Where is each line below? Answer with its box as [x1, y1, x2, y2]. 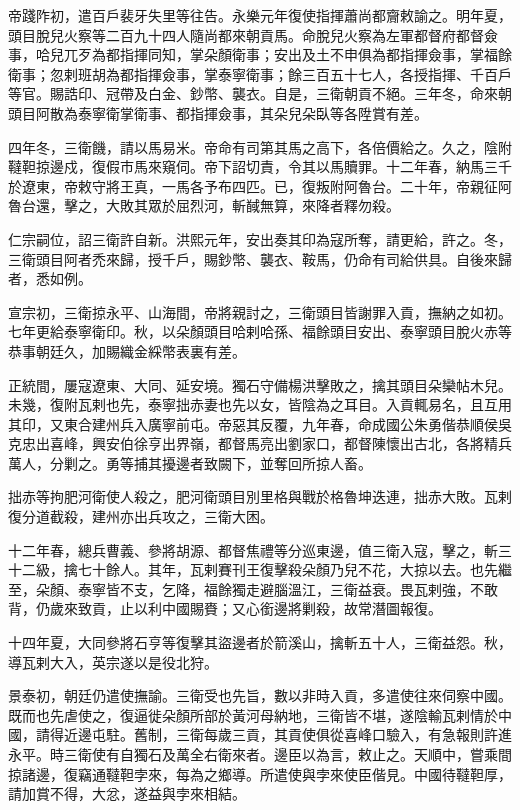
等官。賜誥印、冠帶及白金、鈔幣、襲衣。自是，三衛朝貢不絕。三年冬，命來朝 [8, 83, 512, 104]
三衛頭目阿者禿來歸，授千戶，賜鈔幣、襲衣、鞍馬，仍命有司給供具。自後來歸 [8, 248, 512, 269]
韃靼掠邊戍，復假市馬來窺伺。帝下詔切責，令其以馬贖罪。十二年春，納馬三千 [8, 156, 512, 177]
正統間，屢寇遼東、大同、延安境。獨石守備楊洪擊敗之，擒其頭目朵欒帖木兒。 [8, 374, 512, 395]
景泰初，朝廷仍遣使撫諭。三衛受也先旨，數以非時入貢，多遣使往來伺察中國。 [8, 685, 512, 706]
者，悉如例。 [8, 268, 92, 289]
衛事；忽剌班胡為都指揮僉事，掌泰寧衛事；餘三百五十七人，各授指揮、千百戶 [8, 63, 512, 84]
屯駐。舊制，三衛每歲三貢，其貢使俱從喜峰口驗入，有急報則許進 [91, 724, 512, 745]
